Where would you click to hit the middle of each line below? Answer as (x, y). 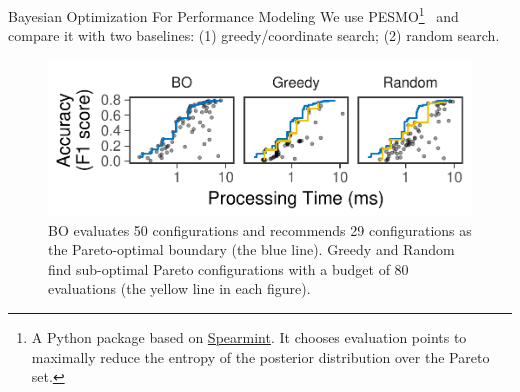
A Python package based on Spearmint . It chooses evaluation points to (249, 336)
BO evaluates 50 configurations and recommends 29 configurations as (260, 229)
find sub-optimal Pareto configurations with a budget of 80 (228, 268)
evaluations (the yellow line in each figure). (179, 288)
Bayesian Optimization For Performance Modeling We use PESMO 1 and (233, 14)
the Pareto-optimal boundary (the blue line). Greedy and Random (251, 249)
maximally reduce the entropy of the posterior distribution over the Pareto (260, 356)
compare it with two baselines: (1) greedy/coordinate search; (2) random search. (254, 35)
